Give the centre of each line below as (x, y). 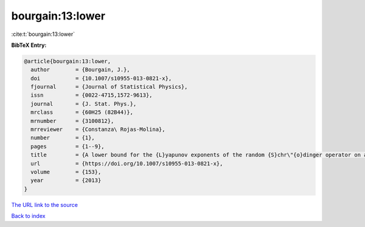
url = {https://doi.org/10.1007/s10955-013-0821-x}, (127, 163)
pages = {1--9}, (68, 146)
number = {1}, (63, 138)
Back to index (28, 216)
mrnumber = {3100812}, (72, 121)
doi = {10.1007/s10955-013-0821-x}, (101, 78)
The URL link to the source (45, 204)
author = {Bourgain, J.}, (80, 70)
